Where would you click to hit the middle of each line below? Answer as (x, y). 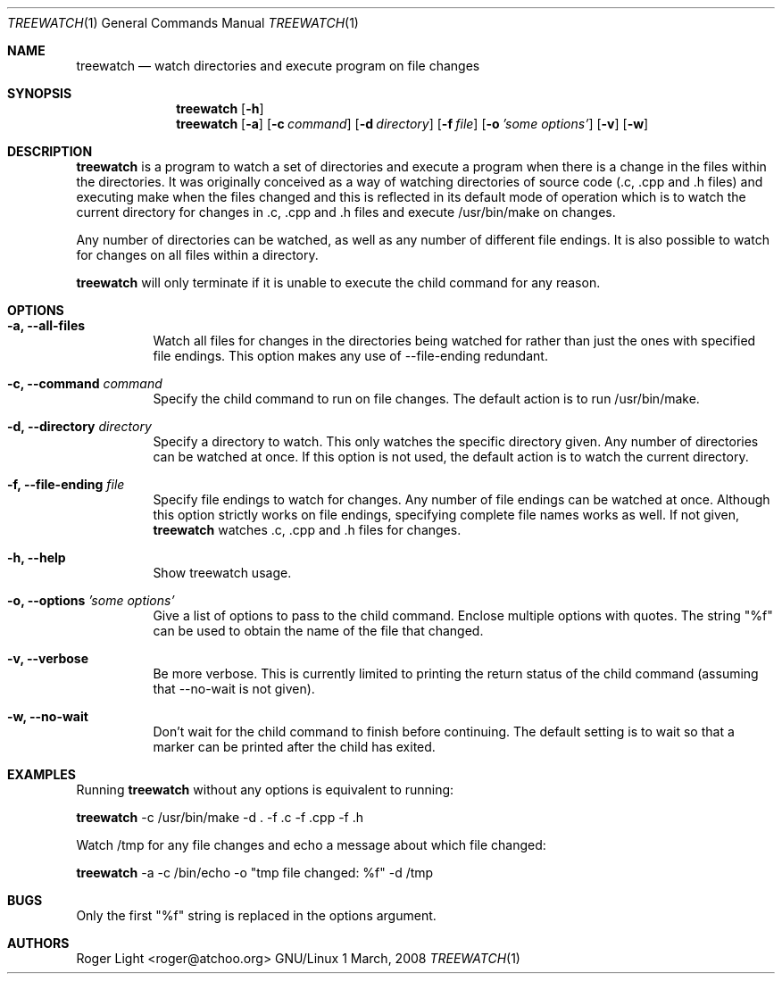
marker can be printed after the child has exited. (294, 747)
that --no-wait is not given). (234, 689)
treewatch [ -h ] (220, 108)
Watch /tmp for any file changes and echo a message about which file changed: (311, 845)
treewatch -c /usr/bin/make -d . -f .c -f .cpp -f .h (220, 817)
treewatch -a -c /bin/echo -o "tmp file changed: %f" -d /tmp (255, 873)
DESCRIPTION (50, 151)
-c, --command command (85, 383)
